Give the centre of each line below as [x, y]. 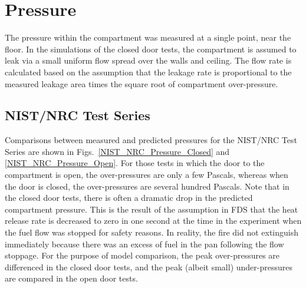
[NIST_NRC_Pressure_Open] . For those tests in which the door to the [135, 163]
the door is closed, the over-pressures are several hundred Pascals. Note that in [147, 186]
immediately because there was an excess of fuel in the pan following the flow [144, 244]
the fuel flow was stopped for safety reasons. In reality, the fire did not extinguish [152, 232]
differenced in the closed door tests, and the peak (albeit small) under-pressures [149, 267]
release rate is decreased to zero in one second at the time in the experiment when [153, 221]
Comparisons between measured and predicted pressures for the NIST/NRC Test [151, 140]
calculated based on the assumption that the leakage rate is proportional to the [148, 72]
